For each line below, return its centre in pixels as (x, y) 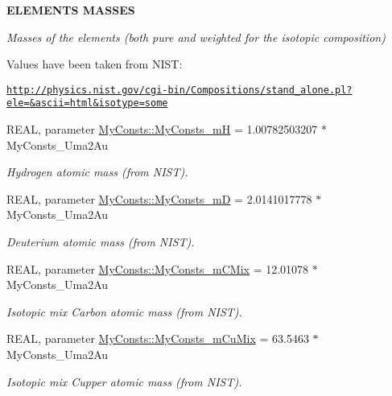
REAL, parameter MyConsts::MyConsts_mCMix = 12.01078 (158, 268)
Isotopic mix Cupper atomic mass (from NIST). (124, 381)
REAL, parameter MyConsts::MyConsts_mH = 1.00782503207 (162, 129)
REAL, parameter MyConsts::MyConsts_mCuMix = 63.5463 (158, 338)
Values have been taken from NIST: (95, 64)
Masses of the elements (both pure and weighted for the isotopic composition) (196, 37)
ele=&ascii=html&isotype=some (87, 103)
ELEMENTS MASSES (71, 10)
